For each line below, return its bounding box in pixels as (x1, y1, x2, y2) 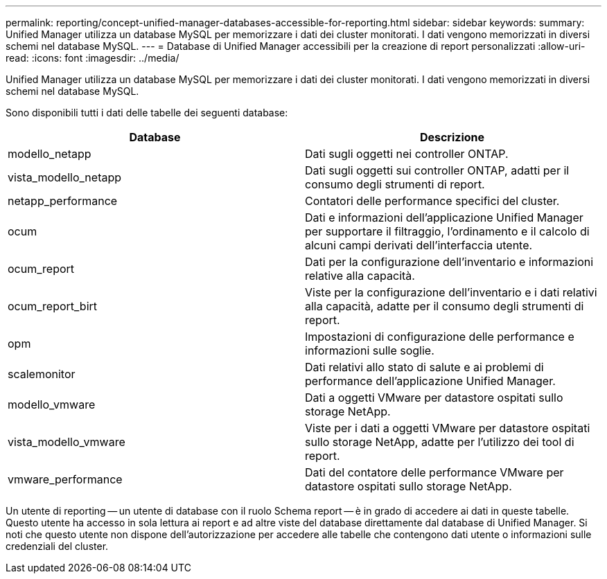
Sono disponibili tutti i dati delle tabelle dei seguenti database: (6, 107, 288, 118)
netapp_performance (8, 194, 118, 208)
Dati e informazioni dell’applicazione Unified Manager (305, 211, 583, 224)
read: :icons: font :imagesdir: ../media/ (6, 52, 179, 64)
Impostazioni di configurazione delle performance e (305, 330, 574, 344)
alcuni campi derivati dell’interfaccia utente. (305, 238, 533, 252)
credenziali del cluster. (6, 540, 109, 552)
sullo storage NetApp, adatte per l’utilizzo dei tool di (305, 435, 574, 449)
